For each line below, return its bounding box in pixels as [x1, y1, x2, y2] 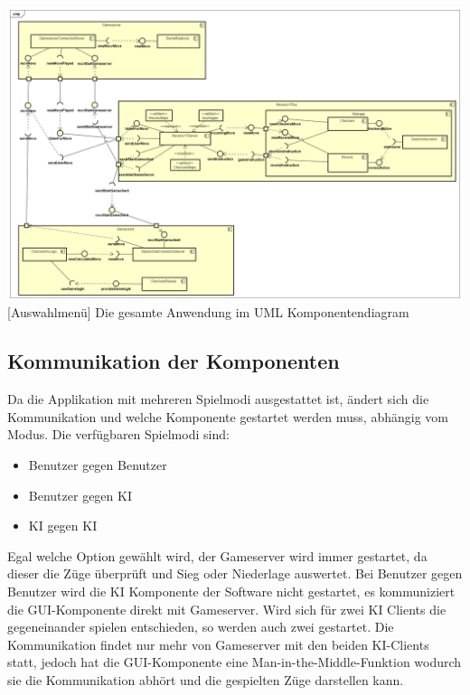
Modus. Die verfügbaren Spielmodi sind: [7, 425, 230, 444]
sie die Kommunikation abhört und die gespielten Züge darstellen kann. [7, 670, 404, 689]
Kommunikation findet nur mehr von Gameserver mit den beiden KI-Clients [7, 634, 429, 653]
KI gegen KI [28, 516, 98, 535]
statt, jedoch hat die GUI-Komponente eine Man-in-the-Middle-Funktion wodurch [7, 653, 462, 672]
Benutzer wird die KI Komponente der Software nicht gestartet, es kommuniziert [7, 582, 456, 600]
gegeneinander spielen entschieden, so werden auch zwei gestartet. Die [7, 617, 394, 636]
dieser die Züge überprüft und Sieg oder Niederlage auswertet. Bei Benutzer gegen [7, 564, 463, 583]
